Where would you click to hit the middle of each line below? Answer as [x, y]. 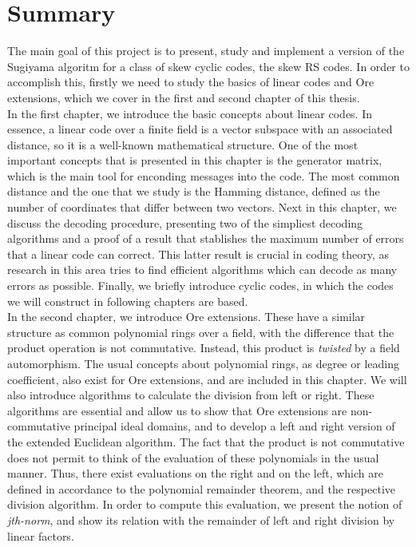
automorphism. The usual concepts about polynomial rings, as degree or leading [203, 363]
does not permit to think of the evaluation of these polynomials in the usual [193, 457]
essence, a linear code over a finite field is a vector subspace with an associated [200, 129]
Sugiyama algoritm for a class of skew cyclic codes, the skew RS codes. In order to [208, 66]
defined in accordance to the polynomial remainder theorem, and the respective [201, 488]
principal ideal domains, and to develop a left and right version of [234, 426]
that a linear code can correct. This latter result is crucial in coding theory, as [198, 254]
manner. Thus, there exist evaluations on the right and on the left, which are [195, 473]
